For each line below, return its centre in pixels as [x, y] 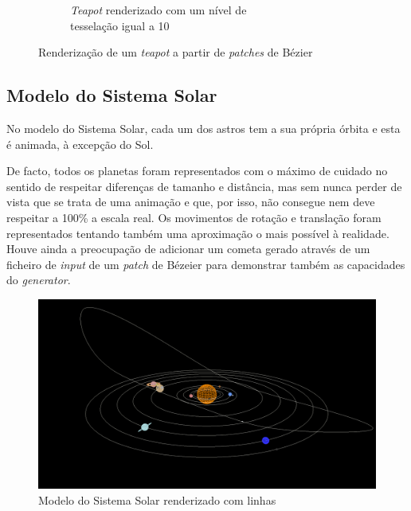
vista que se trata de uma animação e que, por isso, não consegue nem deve [191, 202]
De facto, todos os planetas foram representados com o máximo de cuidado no [197, 171]
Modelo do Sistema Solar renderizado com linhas [157, 500]
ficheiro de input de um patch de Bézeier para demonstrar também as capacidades [206, 264]
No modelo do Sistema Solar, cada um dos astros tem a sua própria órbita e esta [204, 128]
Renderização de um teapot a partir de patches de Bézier [176, 52]
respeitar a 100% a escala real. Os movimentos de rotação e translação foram [194, 217]
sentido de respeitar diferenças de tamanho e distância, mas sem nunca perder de [204, 186]
